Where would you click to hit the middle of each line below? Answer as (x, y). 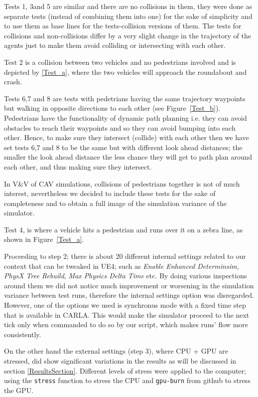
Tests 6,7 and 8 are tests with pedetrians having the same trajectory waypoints (125, 98)
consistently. (23, 334)
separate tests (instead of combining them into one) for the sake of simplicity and (128, 16)
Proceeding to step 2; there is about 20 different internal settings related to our (125, 256)
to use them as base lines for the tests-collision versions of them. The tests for (123, 26)
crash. (13, 82)
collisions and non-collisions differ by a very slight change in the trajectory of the (128, 35)
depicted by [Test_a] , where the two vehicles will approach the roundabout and (126, 72)
